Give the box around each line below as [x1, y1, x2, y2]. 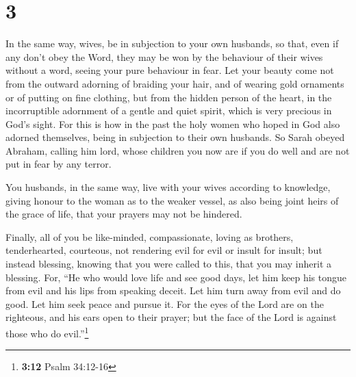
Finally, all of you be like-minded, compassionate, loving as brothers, [5, 229, 294, 244]
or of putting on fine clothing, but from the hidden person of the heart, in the [5, 90, 332, 104]
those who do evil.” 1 [5, 324, 89, 340]
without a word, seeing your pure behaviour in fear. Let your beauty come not [5, 63, 334, 77]
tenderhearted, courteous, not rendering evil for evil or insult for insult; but [5, 243, 322, 257]
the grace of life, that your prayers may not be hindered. [5, 207, 242, 221]
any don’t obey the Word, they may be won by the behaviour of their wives [5, 49, 323, 64]
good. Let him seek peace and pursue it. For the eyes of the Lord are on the [5, 296, 324, 311]
